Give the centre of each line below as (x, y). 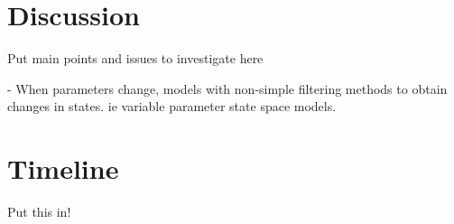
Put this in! (39, 212)
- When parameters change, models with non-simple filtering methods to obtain (227, 88)
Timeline (63, 168)
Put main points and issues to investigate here (135, 58)
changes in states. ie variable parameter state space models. (172, 106)
